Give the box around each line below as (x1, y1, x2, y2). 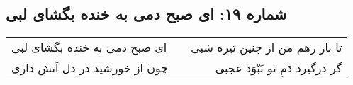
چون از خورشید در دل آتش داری (11, 59, 169, 76)
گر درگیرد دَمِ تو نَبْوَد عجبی (215, 59, 342, 76)
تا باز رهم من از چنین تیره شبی (191, 39, 342, 56)
